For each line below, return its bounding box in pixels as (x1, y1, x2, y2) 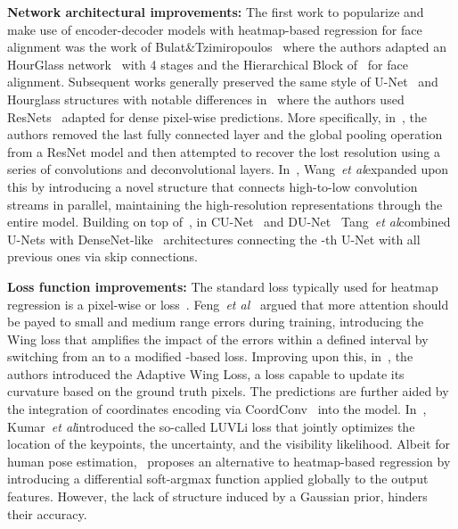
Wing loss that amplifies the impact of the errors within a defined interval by (7, 329, 429, 348)
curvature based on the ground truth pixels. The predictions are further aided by (7, 382, 449, 401)
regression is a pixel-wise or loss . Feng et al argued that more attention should (7, 294, 449, 313)
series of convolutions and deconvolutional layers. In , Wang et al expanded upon (7, 160, 449, 178)
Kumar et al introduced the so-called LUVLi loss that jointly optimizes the (7, 417, 415, 435)
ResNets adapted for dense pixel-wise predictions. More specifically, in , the (7, 107, 427, 126)
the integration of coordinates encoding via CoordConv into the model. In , (7, 400, 427, 418)
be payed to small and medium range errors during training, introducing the (7, 312, 424, 331)
